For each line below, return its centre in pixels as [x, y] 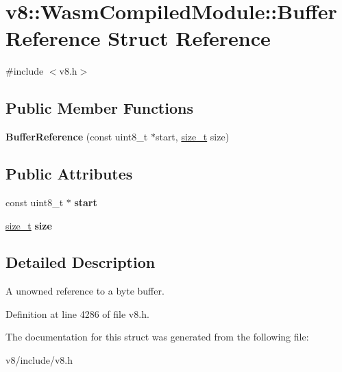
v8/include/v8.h [39, 360]
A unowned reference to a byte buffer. [85, 291]
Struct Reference [189, 38]
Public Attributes [69, 174]
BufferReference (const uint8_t [77, 137]
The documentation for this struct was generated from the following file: [157, 337]
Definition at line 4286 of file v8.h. [77, 313]
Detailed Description [81, 262]
